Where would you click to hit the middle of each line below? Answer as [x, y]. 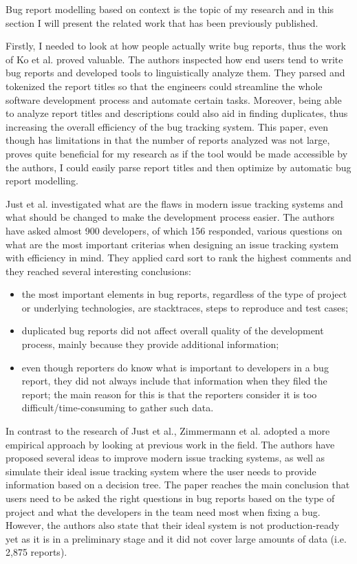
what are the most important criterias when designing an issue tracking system [172, 244]
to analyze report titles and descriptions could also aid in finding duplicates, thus [177, 113]
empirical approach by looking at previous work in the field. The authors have [170, 444]
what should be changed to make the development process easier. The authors [170, 217]
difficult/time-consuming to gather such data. [118, 408]
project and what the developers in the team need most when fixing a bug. [163, 511]
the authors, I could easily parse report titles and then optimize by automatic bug [178, 167]
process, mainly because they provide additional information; [150, 344]
